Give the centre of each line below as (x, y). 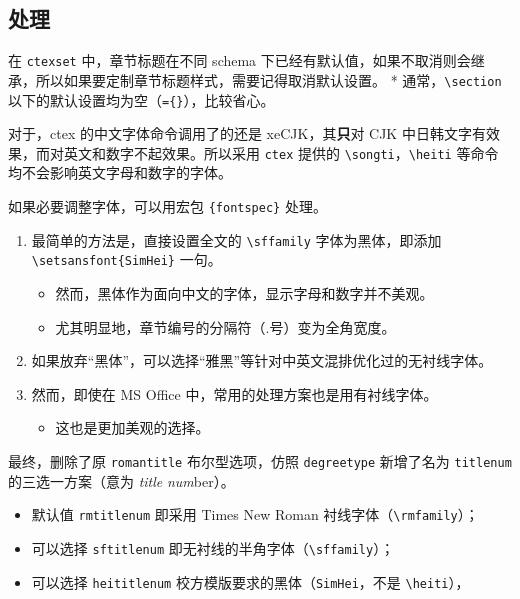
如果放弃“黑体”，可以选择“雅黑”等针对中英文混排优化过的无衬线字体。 (262, 360)
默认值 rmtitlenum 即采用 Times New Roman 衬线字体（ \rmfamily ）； (255, 514)
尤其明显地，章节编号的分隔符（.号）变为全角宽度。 (225, 326)
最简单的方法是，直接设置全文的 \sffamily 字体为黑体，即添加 (236, 239)
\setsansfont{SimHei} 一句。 (126, 259)
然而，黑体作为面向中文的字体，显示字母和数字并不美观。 (244, 292)
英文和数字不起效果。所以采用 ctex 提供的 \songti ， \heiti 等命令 (281, 152)
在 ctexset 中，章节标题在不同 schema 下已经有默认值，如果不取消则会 (239, 60)
